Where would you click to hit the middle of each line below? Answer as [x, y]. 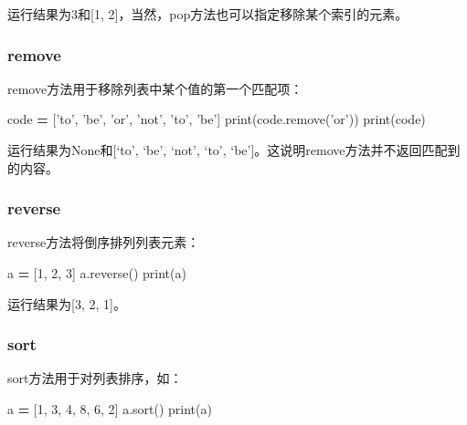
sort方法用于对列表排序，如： [95, 378]
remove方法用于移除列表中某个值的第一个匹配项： [155, 88]
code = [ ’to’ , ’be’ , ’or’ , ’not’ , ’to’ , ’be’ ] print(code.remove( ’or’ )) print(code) [217, 119]
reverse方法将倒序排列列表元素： [104, 242]
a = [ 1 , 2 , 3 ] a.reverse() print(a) [97, 273]
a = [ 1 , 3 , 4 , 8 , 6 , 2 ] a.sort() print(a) [110, 409]
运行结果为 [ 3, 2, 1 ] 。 [67, 303]
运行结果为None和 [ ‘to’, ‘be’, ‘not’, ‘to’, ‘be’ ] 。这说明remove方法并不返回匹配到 [234, 150]
